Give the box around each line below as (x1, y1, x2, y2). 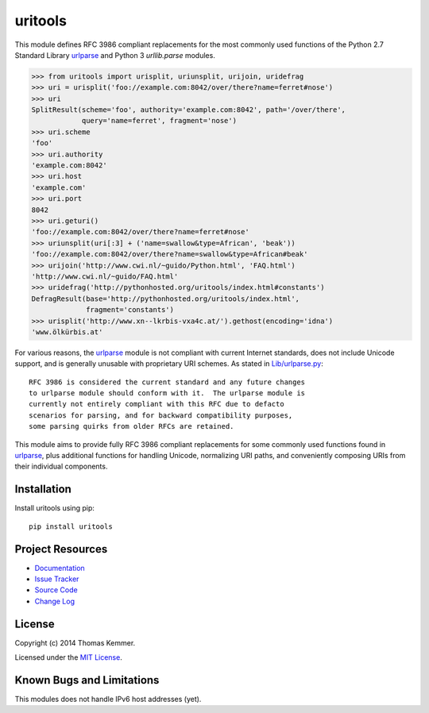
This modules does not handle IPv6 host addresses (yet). (14, 694, 202, 703)
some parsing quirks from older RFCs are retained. (29, 422, 234, 431)
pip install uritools (29, 522, 113, 531)
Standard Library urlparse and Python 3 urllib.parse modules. (14, 50, 216, 60)
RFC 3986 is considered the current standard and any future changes (29, 377, 306, 387)
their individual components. (14, 461, 108, 472)
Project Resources (14, 542, 108, 556)
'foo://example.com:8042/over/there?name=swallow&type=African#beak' (31, 250, 308, 259)
